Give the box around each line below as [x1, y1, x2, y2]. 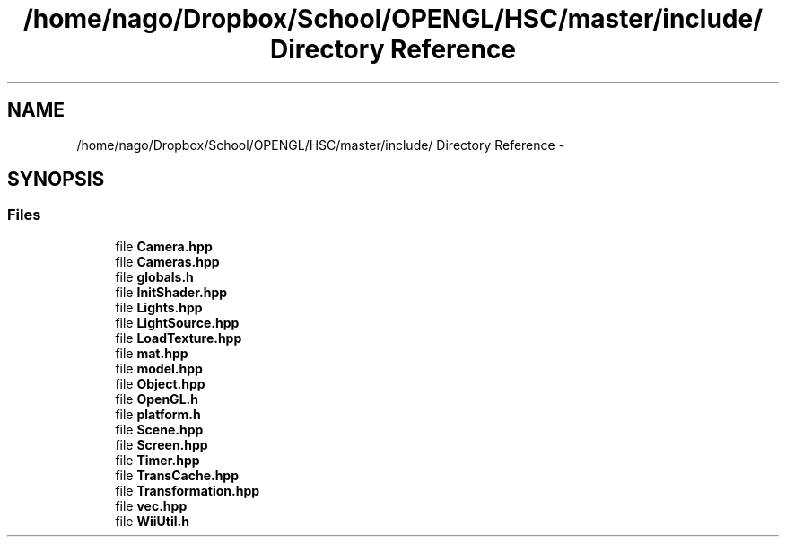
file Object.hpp [115, 375, 205, 391]
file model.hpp [115, 360, 203, 376]
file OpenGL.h [115, 390, 198, 407]
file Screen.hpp [115, 436, 208, 452]
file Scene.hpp [115, 421, 204, 437]
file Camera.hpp [115, 238, 213, 254]
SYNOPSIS [7, 168, 105, 191]
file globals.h [115, 268, 194, 285]
